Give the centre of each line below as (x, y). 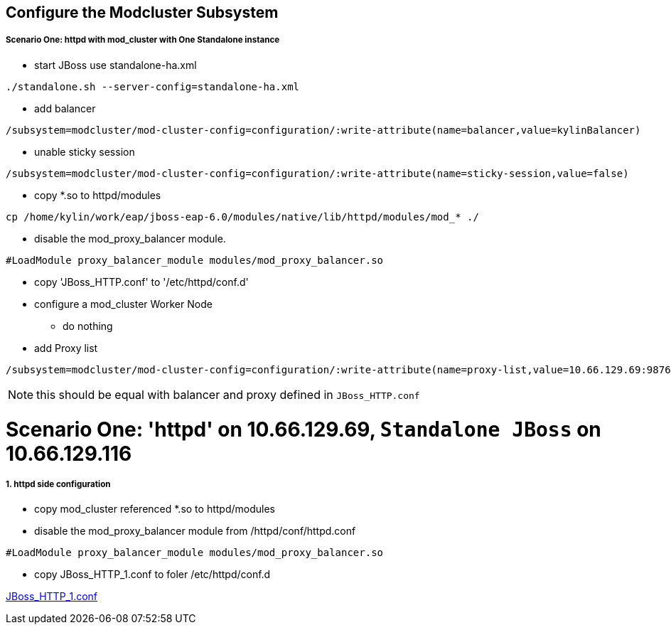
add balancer (65, 108)
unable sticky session (85, 151)
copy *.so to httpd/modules (98, 195)
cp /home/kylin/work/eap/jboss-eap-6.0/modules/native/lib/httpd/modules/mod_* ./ (242, 217)
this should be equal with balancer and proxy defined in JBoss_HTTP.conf (228, 394)
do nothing (88, 326)
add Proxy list (66, 348)
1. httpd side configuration (58, 484)
